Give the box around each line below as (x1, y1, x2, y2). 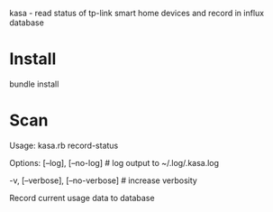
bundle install (9, 78, 59, 89)
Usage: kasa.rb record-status (9, 140, 119, 151)
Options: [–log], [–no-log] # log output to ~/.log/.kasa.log (9, 157, 219, 168)
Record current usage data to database (9, 192, 155, 203)
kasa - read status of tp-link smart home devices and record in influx (9, 8, 264, 18)
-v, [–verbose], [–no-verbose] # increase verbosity (9, 175, 198, 186)
